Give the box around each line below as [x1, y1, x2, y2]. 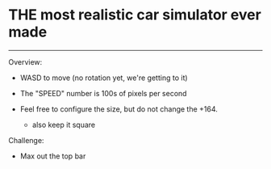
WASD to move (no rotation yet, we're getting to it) [19, 73, 188, 82]
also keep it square [31, 120, 95, 129]
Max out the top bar [19, 151, 86, 161]
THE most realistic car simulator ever [8, 6, 262, 24]
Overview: [8, 57, 43, 66]
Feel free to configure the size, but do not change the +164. [19, 104, 218, 114]
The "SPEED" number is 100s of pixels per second [19, 88, 187, 98]
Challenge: [8, 135, 44, 145]
